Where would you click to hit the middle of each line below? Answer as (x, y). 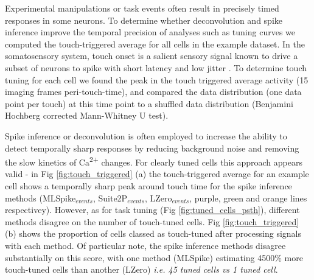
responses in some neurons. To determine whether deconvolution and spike (144, 20)
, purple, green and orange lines (248, 198)
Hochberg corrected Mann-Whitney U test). (87, 115)
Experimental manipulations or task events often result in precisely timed (142, 8)
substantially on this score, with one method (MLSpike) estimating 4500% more (154, 257)
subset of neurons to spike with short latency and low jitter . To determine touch (156, 67)
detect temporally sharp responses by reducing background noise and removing (152, 148)
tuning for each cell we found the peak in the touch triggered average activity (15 (157, 79)
